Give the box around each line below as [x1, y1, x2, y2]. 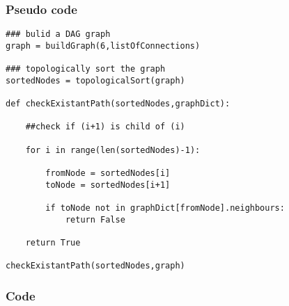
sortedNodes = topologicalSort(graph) [6, 75, 185, 86]
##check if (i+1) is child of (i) [25, 122, 185, 132]
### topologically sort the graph [6, 64, 166, 74]
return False [65, 214, 125, 225]
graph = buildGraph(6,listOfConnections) [6, 40, 201, 51]
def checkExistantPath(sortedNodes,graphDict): [6, 99, 231, 109]
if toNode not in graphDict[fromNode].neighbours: [45, 203, 285, 214]
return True [25, 238, 81, 248]
